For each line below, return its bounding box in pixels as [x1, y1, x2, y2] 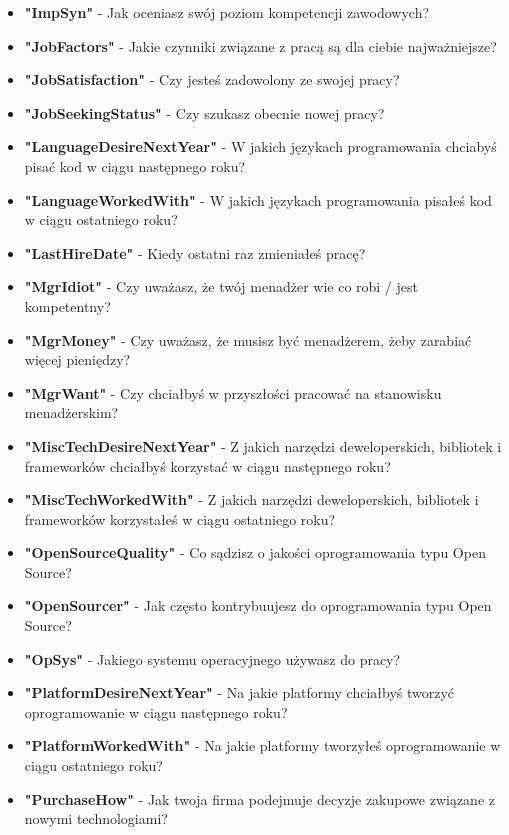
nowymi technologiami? [24, 808, 168, 829]
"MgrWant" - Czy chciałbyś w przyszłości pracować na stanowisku [24, 382, 442, 403]
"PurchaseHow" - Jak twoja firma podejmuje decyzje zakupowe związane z [24, 788, 495, 809]
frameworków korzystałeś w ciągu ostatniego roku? [24, 508, 336, 529]
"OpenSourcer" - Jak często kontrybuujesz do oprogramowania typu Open [24, 595, 492, 616]
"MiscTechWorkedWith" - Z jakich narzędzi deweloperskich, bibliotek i [24, 489, 479, 510]
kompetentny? [24, 295, 111, 316]
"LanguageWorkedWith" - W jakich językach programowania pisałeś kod [24, 189, 492, 210]
